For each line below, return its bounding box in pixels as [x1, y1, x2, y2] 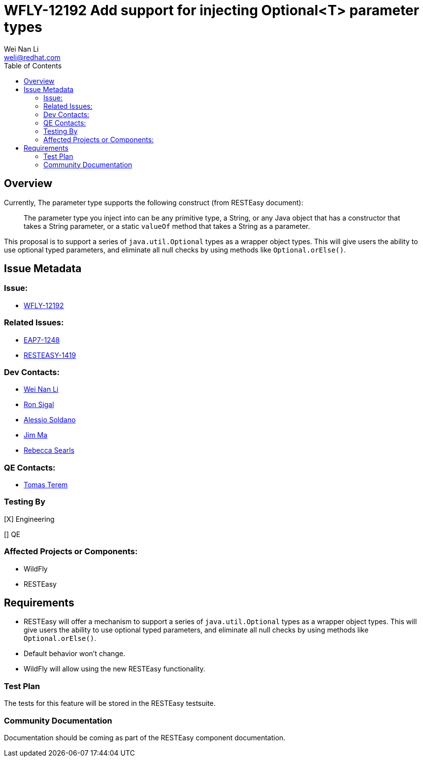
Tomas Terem [24, 480, 68, 489]
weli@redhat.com [4, 53, 61, 62]
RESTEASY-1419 [24, 350, 76, 359]
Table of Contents [4, 61, 62, 70]
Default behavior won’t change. [24, 649, 126, 658]
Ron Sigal [24, 400, 54, 409]
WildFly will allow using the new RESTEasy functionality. [24, 665, 205, 673]
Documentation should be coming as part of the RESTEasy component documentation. [4, 733, 286, 742]
